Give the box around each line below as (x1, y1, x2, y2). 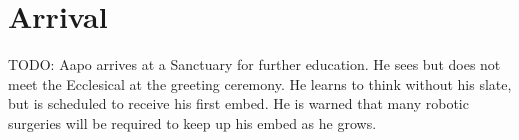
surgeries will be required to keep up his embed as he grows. (8, 112, 377, 133)
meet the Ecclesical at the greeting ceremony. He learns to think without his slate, (8, 73, 512, 94)
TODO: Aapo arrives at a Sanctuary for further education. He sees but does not (8, 54, 501, 75)
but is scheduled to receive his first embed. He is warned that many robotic (8, 93, 469, 114)
